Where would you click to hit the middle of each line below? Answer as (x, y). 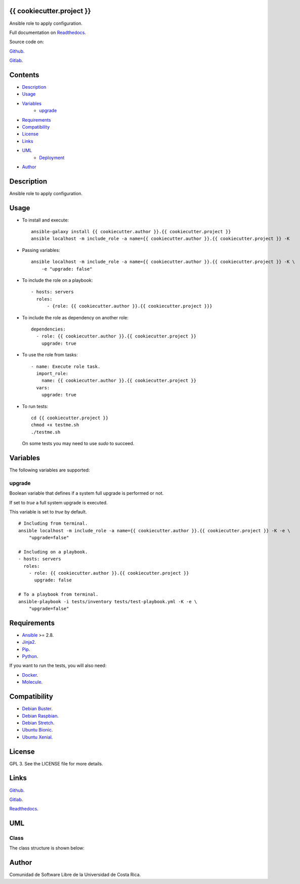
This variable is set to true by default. (48, 511)
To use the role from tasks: (50, 355)
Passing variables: (41, 250)
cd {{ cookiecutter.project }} (70, 418)
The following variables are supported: (50, 470)
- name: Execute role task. (66, 366)
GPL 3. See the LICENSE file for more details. (56, 763)
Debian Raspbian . (40, 716)
